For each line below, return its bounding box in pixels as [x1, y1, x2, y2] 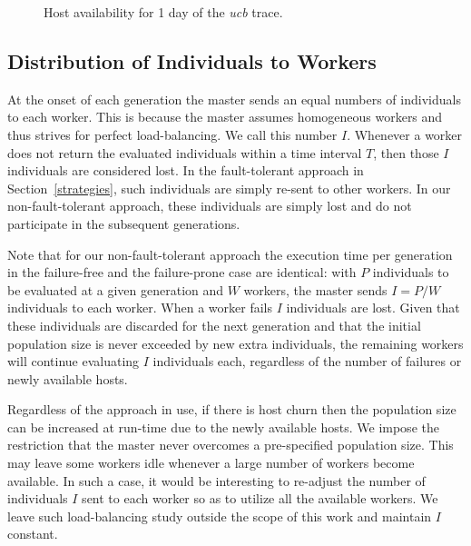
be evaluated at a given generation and [7, 280, 224, 299]
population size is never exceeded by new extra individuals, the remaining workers [7, 333, 464, 352]
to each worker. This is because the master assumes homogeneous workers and [7, 107, 443, 126]
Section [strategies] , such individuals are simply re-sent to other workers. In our [7, 178, 451, 197]
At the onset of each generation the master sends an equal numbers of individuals [7, 89, 461, 108]
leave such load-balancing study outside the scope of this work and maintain [7, 506, 432, 525]
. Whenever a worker [347, 124, 463, 144]
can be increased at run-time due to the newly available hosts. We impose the [7, 417, 439, 436]
